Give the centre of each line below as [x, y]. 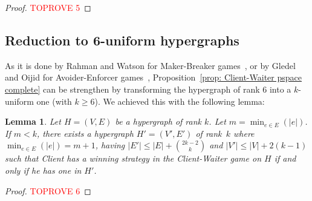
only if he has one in [43, 170]
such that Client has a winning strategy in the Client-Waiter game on [133, 158]
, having [110, 145]
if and [285, 158]
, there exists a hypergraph [85, 133]
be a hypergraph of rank [158, 121]
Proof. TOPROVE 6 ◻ [48, 190]
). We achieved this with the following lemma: [180, 101]
